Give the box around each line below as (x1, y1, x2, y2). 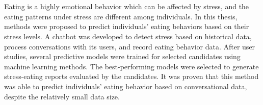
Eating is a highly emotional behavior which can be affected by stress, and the (4, 1, 249, 12)
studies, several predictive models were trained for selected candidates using (4, 51, 241, 62)
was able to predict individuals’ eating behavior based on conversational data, (4, 81, 247, 91)
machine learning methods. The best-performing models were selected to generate (4, 61, 259, 71)
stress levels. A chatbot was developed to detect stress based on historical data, (4, 31, 252, 41)
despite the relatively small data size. (4, 91, 120, 101)
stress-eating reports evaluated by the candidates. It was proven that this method (4, 71, 259, 82)
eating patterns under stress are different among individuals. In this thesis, (4, 11, 238, 21)
